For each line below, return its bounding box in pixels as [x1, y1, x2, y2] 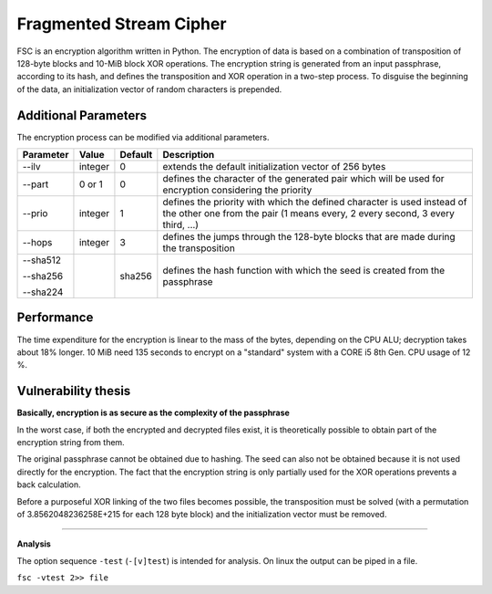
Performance [16, 310, 94, 326]
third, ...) [162, 219, 200, 232]
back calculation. [16, 479, 81, 490]
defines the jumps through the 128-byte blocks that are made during [162, 231, 456, 244]
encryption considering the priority [162, 183, 313, 196]
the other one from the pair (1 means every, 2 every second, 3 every [162, 207, 455, 220]
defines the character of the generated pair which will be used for [162, 172, 446, 185]
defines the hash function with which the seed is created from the [162, 265, 446, 277]
